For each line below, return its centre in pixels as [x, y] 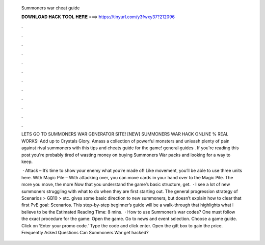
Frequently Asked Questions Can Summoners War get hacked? [85, 232]
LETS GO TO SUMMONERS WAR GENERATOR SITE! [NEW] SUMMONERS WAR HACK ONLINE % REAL [125, 134]
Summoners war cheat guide [51, 8]
